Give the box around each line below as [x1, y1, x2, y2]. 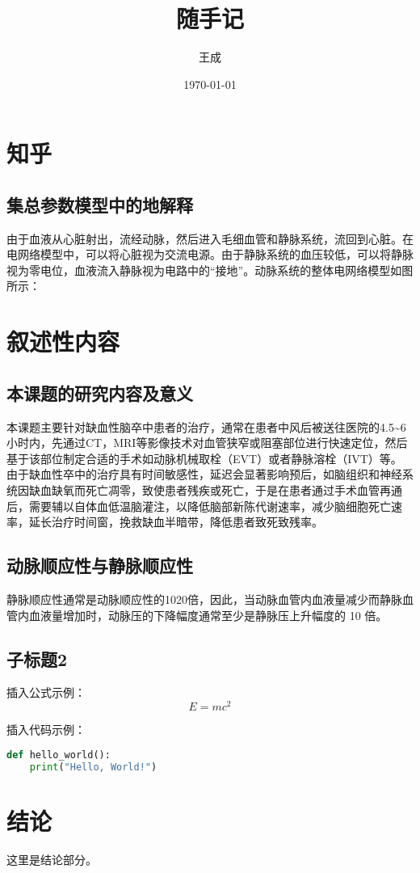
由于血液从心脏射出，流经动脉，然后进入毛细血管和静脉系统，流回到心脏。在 [6, 230, 414, 247]
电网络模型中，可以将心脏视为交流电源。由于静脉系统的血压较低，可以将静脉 [6, 246, 414, 263]
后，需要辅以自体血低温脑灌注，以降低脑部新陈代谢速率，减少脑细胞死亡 [6, 497, 391, 514]
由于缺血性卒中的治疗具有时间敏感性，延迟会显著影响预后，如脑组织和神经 [6, 466, 402, 483]
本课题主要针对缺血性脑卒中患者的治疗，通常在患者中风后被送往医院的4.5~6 [6, 418, 406, 435]
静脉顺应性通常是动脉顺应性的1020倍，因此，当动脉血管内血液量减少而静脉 [6, 591, 402, 608]
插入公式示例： [6, 684, 86, 701]
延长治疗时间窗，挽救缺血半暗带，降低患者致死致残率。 [28, 513, 323, 530]
